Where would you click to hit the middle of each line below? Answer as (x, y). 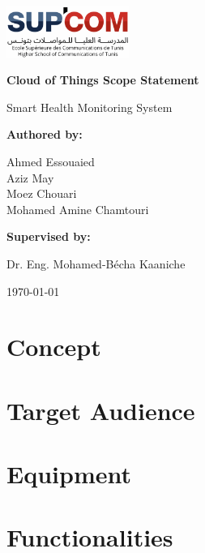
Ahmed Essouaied (51, 161)
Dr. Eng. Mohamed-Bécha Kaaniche (96, 263)
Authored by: (45, 134)
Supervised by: (49, 236)
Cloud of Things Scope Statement (103, 80)
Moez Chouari (42, 193)
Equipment (69, 474)
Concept (54, 347)
